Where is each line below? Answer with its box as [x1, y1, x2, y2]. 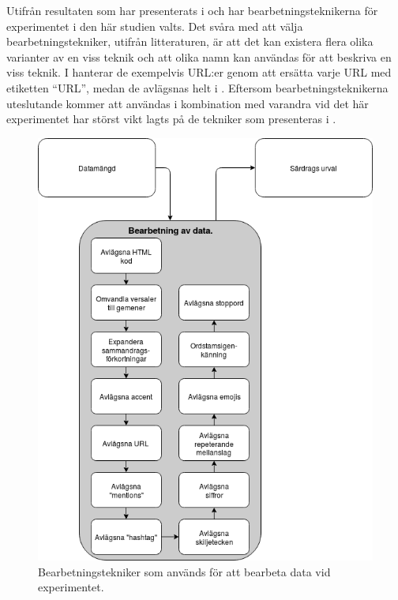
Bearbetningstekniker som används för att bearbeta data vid [38, 563, 331, 579]
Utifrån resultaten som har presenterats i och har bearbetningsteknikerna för [6, 2, 378, 18]
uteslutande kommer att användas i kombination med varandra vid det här [6, 95, 369, 111]
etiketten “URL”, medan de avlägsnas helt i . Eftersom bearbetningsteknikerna [6, 79, 389, 96]
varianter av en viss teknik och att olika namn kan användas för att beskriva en [6, 48, 392, 65]
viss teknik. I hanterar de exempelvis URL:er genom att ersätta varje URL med [6, 64, 392, 81]
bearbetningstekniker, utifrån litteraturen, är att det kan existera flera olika [6, 33, 374, 50]
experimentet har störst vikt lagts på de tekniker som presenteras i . [6, 111, 336, 127]
